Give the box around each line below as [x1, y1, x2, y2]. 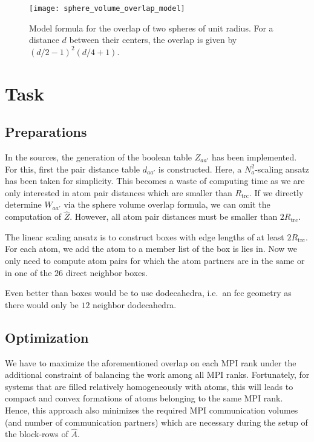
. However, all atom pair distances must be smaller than [70, 210, 278, 223]
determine [5, 198, 42, 211]
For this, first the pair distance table [5, 162, 140, 175]
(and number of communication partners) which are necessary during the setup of [5, 415, 308, 428]
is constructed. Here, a [158, 162, 242, 175]
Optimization [5, 328, 89, 346]
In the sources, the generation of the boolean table [5, 151, 192, 163]
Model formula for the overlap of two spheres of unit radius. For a [29, 21, 273, 34]
